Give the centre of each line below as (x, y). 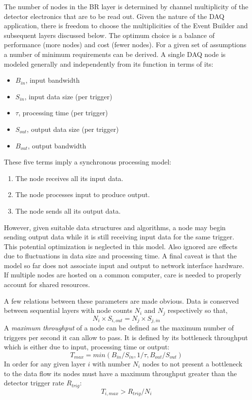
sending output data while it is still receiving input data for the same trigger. (119, 237)
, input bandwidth (53, 80)
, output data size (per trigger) (73, 129)
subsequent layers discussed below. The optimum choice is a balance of (109, 35)
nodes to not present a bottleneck (192, 363)
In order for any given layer (45, 363)
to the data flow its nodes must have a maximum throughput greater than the (120, 373)
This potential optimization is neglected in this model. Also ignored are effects (121, 246)
